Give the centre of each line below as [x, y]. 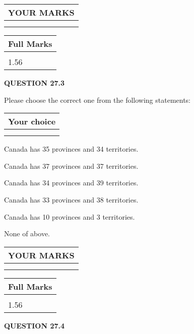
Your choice [32, 121]
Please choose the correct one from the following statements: [98, 99]
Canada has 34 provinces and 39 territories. [71, 183]
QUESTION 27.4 [34, 325]
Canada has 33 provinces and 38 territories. [71, 199]
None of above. [27, 233]
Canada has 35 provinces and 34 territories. [71, 149]
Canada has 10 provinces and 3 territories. [70, 216]
